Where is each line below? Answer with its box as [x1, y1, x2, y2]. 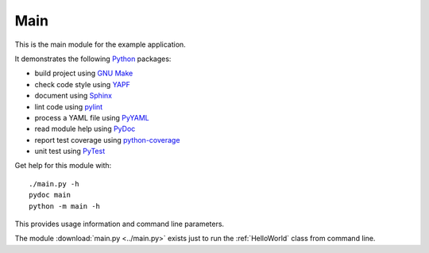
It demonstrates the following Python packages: [14, 54, 172, 63]
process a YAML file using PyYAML [34, 113, 150, 122]
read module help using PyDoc [34, 124, 136, 134]
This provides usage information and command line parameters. [14, 219, 225, 229]
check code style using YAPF [34, 79, 130, 89]
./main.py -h [29, 179, 79, 188]
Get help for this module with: [14, 161, 112, 171]
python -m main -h [29, 201, 101, 210]
